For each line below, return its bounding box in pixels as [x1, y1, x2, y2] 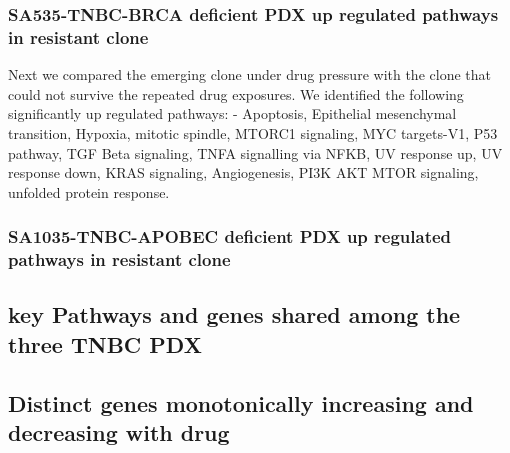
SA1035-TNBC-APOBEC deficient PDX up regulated [8, 224, 452, 249]
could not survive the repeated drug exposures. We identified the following [8, 83, 464, 104]
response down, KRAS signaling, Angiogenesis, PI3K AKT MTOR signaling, [8, 162, 479, 183]
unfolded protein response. [8, 181, 170, 202]
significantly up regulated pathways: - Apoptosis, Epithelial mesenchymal [8, 103, 457, 124]
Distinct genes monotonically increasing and [8, 387, 474, 418]
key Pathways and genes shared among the [8, 299, 461, 330]
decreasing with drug [8, 417, 230, 448]
